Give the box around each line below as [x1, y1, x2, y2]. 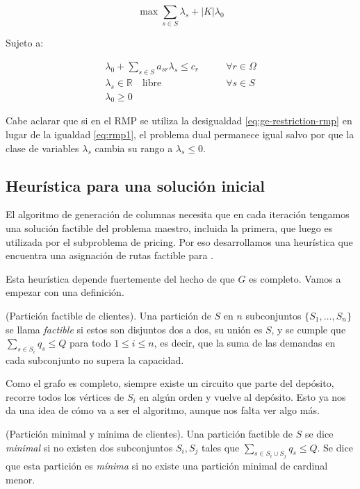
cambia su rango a [95, 140, 173, 155]
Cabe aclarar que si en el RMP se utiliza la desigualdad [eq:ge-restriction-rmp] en [6, 113, 352, 128]
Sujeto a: [6, 35, 44, 50]
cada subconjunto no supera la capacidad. [6, 352, 184, 367]
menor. [6, 472, 35, 486]
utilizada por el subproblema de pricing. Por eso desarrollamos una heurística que [6, 234, 353, 249]
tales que [202, 440, 240, 454]
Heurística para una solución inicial [6, 174, 265, 196]
